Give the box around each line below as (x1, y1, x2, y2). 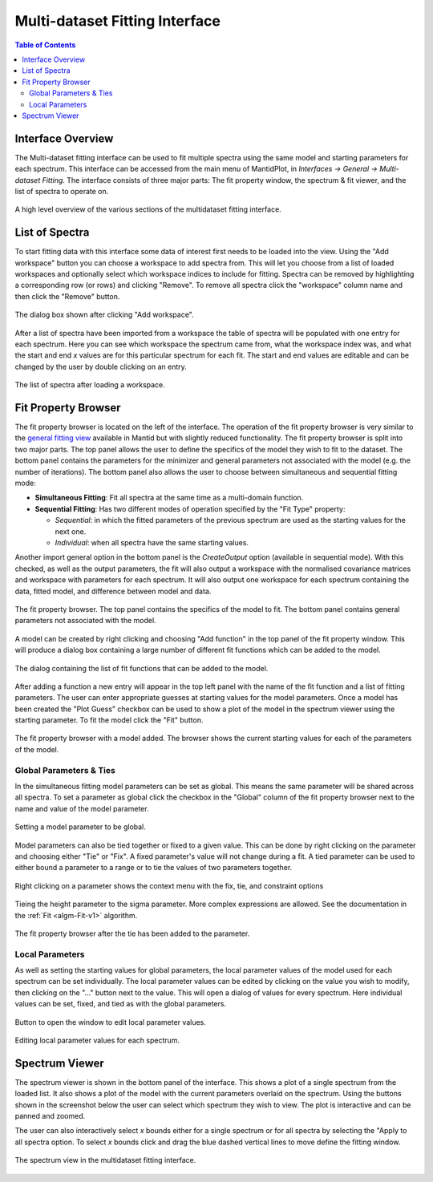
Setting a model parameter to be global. (14, 822, 146, 832)
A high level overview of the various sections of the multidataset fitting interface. (14, 204, 282, 214)
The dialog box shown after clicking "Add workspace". (14, 310, 194, 320)
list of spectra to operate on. (14, 186, 109, 196)
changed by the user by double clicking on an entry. (14, 362, 188, 371)
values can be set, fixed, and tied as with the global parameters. (14, 999, 227, 1009)
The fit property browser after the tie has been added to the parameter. (14, 929, 250, 938)
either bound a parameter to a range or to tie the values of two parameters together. (14, 863, 293, 872)
